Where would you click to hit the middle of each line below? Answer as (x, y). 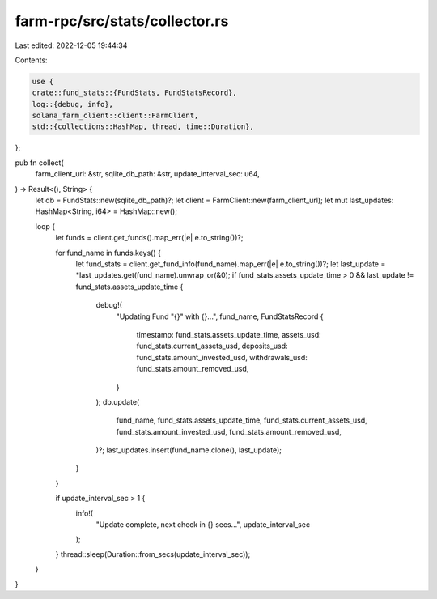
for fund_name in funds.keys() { (108, 253)
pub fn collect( (39, 163)
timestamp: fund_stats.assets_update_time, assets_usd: (229, 334)
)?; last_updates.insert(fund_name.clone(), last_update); (189, 450)
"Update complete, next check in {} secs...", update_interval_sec (203, 525)
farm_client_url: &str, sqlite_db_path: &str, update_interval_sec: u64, (148, 174)
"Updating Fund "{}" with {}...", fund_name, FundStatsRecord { (220, 316)
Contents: (31, 60)
